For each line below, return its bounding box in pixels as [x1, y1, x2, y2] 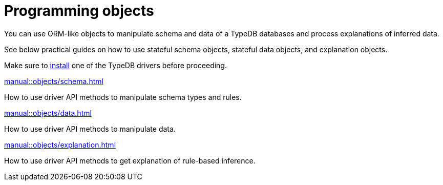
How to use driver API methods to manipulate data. [4, 124, 176, 133]
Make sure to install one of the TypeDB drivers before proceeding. [4, 60, 227, 70]
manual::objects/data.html [4, 108, 92, 117]
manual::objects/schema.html [4, 76, 103, 86]
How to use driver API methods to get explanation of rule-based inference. [4, 156, 256, 165]
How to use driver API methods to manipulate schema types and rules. [4, 92, 242, 101]
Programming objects [4, 2, 154, 19]
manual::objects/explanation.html [4, 140, 116, 149]
